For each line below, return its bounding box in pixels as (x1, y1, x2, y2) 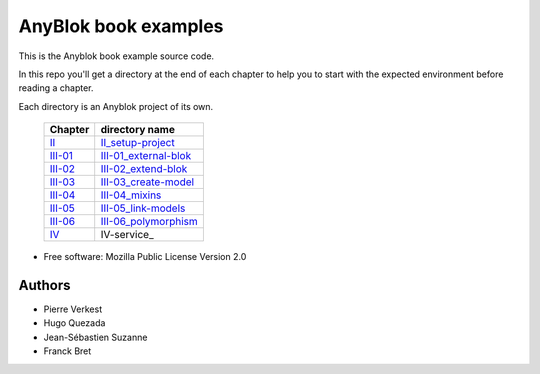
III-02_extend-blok (100, 162, 188, 176)
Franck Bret (43, 345, 92, 357)
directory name (100, 123, 175, 137)
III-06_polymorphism (100, 215, 199, 229)
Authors (18, 276, 71, 294)
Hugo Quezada (43, 317, 106, 329)
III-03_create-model (100, 175, 195, 189)
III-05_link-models (100, 201, 186, 215)
